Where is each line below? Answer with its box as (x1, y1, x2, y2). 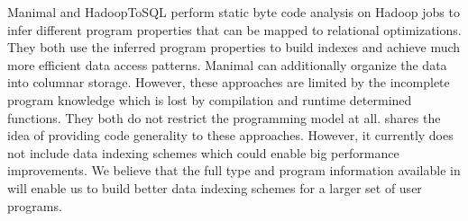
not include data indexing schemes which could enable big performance (7, 143, 399, 162)
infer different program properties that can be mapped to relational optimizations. (7, 20, 462, 39)
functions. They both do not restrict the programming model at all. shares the (7, 108, 441, 127)
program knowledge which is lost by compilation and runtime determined (7, 90, 412, 109)
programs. (7, 196, 62, 215)
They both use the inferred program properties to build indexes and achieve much (7, 38, 461, 57)
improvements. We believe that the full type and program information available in (7, 161, 461, 180)
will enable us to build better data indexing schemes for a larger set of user (7, 178, 422, 197)
